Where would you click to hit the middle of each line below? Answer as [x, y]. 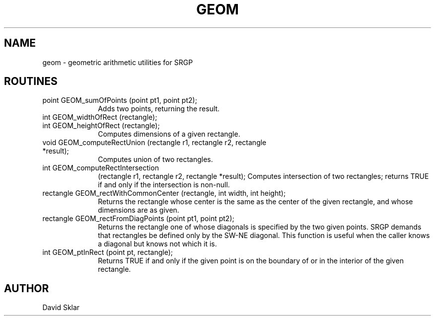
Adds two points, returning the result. [159, 109]
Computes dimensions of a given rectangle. [169, 134]
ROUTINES [31, 81]
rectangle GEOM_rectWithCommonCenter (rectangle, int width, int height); [164, 193]
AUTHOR [27, 288]
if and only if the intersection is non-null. [164, 185]
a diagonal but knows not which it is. [157, 244]
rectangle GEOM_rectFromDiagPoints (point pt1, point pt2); [138, 219]
